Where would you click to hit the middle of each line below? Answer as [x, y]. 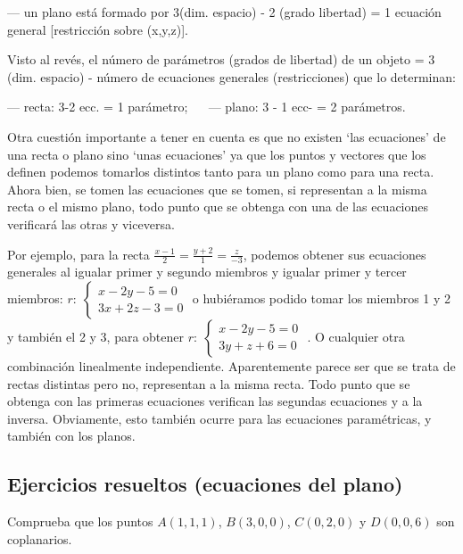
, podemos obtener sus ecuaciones [335, 254]
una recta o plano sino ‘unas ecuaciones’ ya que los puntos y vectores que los [217, 154]
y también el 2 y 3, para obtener [96, 336]
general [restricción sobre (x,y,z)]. [98, 29]
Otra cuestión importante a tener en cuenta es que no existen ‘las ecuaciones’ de [227, 136]
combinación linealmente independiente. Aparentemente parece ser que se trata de [231, 365]
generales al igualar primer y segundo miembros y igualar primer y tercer [207, 272]
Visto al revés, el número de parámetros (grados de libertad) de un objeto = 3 [221, 59]
